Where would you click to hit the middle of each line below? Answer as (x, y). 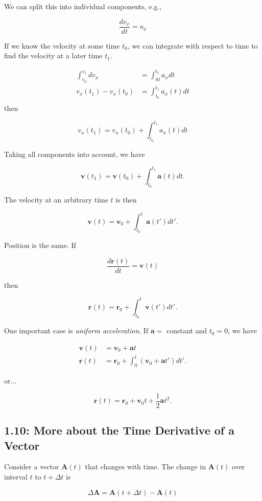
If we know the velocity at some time (62, 45)
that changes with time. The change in (146, 466)
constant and (187, 331)
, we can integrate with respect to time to (193, 45)
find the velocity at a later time (53, 55)
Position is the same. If (40, 245)
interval (16, 476)
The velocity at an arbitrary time (56, 199)
